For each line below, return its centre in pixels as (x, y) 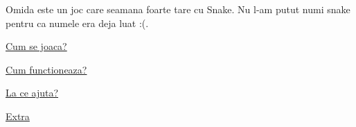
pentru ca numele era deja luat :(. (77, 23)
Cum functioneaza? (46, 69)
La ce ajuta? (32, 93)
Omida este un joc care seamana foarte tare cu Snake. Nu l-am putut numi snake (178, 9)
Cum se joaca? (36, 46)
